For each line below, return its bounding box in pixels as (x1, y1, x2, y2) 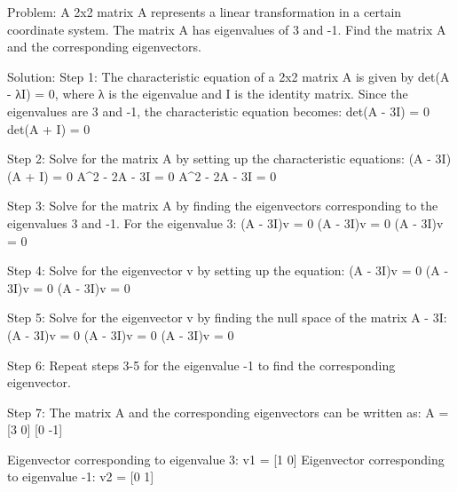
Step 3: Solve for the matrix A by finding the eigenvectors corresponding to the (7, 196, 438, 215)
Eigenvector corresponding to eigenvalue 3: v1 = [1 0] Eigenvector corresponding (7, 449, 445, 468)
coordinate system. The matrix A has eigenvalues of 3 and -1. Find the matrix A (7, 20, 446, 38)
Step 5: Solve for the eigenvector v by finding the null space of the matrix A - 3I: (7, 308, 447, 327)
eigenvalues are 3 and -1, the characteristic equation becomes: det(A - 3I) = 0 (7, 101, 429, 120)
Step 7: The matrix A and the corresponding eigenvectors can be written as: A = (7, 402, 449, 421)
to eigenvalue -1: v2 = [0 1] (7, 467, 154, 486)
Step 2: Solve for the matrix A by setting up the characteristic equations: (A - (7, 149, 431, 168)
